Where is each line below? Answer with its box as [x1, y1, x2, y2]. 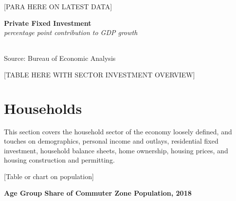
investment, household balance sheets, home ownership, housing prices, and [4, 145, 228, 155]
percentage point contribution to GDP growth [4, 27, 138, 37]
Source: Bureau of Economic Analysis [4, 53, 116, 63]
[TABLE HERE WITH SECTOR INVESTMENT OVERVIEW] [4, 69, 195, 79]
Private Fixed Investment [4, 18, 91, 28]
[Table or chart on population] [4, 171, 94, 182]
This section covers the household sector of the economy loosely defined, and [4, 126, 232, 136]
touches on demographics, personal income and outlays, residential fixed [4, 136, 218, 146]
